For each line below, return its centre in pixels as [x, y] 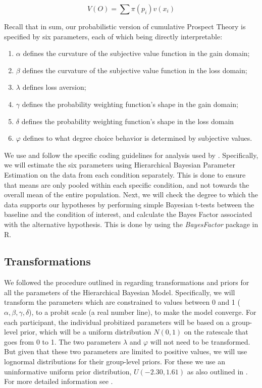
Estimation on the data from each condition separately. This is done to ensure [125, 174]
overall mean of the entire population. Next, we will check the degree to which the [131, 195]
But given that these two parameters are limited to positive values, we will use [126, 351]
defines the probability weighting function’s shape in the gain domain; [130, 104]
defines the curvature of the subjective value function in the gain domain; [136, 53]
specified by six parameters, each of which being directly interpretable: [113, 36]
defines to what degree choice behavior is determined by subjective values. [138, 138]
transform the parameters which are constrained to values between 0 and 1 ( [122, 302]
